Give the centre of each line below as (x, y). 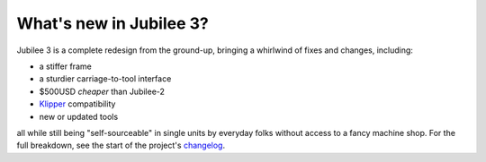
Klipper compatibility (77, 104)
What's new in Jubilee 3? (112, 23)
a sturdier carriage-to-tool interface (105, 79)
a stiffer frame (65, 66)
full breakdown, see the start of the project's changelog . (121, 145)
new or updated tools (79, 116)
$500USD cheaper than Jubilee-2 (102, 91)
